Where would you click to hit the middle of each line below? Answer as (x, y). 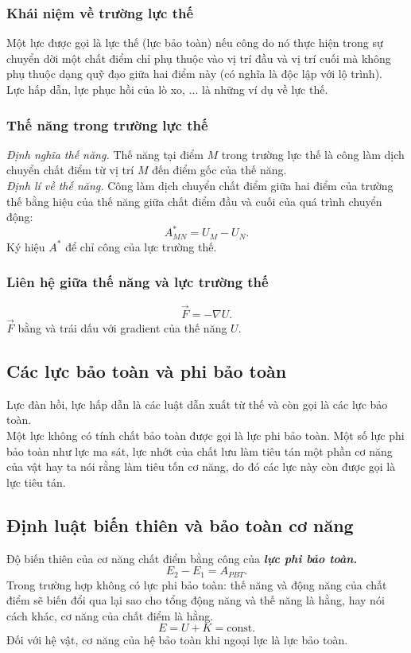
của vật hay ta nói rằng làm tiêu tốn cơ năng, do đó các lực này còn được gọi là (201, 466)
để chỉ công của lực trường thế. (141, 246)
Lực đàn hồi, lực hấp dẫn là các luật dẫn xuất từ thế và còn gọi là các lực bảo (197, 404)
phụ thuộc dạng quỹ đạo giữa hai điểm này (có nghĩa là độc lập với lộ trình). (194, 74)
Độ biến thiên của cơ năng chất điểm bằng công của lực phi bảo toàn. (182, 558)
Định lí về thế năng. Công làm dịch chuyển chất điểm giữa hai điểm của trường (200, 185)
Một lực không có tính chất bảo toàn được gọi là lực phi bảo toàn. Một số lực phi (205, 435)
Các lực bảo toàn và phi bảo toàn (147, 370)
